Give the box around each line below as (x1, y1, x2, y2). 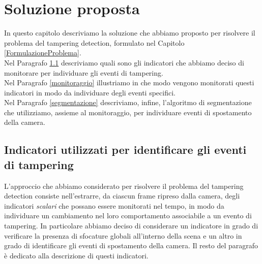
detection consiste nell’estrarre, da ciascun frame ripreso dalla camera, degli (4, 190, 240, 201)
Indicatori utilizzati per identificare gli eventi (4, 142, 247, 157)
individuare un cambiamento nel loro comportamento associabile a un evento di (4, 210, 252, 221)
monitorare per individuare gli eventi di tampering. (4, 67, 163, 78)
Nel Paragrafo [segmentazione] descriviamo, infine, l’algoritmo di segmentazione (4, 97, 252, 108)
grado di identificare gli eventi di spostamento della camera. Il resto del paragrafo (4, 240, 258, 251)
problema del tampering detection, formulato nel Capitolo (4, 37, 185, 48)
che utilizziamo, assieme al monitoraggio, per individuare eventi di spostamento (4, 107, 252, 117)
